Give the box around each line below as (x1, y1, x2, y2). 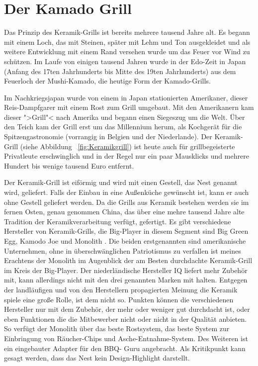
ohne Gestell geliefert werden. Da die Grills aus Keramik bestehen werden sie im (4, 196, 249, 207)
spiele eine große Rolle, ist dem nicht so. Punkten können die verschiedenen (4, 294, 234, 304)
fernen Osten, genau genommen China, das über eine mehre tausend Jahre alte (4, 206, 245, 217)
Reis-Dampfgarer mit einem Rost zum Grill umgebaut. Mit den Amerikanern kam (4, 102, 254, 112)
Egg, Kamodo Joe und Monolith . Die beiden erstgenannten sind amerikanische (4, 236, 246, 246)
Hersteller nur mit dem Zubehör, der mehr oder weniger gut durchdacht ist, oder (4, 304, 250, 314)
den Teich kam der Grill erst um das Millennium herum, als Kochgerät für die (4, 121, 242, 132)
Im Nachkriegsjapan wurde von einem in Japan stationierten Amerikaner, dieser (4, 92, 248, 102)
